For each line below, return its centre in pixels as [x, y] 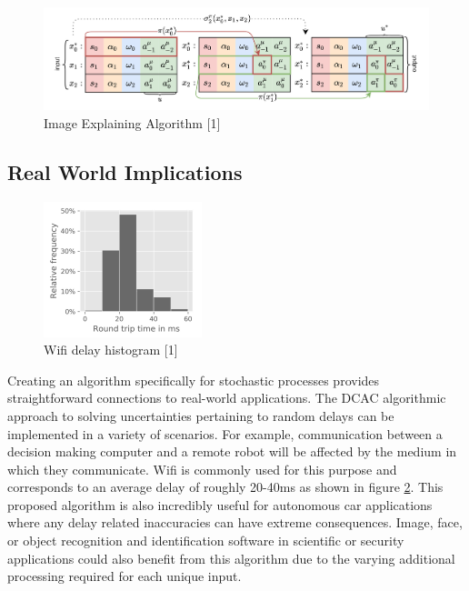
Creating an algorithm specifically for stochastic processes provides [194, 380]
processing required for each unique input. [125, 576]
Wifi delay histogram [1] [111, 350]
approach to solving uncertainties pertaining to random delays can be [201, 415]
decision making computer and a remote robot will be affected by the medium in [232, 451]
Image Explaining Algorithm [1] [132, 122]
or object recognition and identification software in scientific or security [206, 541]
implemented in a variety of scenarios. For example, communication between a [225, 433]
